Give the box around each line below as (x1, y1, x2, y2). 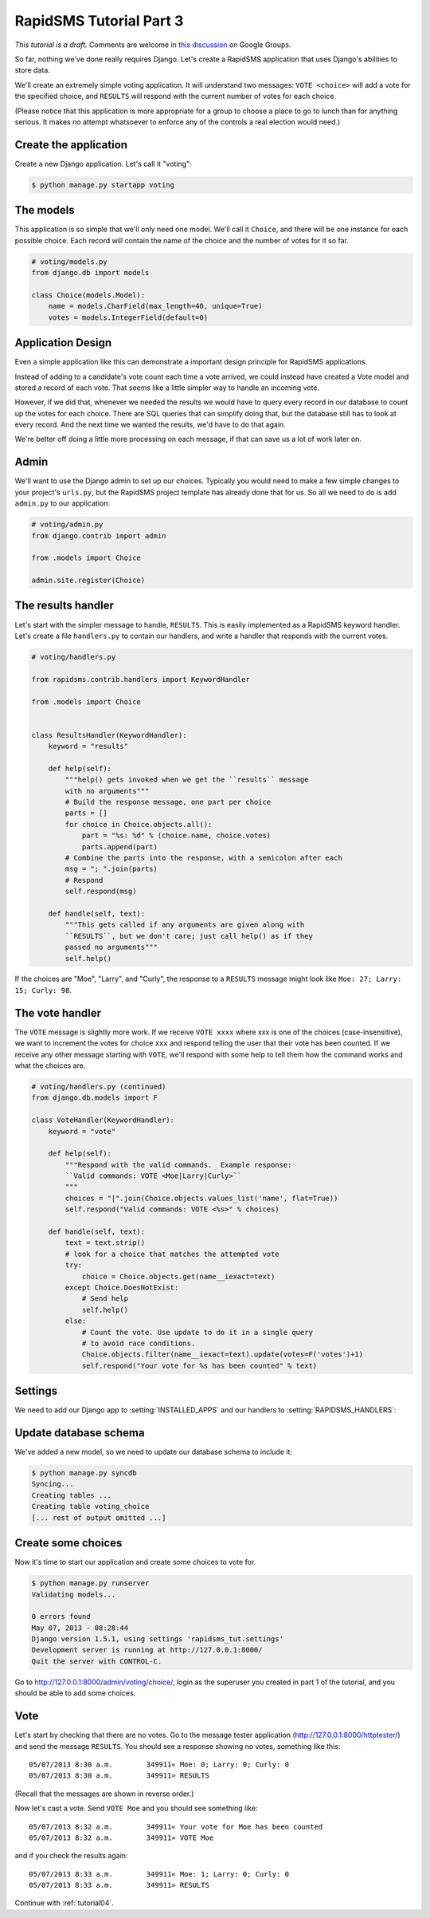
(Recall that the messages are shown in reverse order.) (14, 1789, 194, 1798)
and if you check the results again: (14, 1851, 128, 1861)
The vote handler (14, 1006, 101, 1020)
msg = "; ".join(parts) (64, 864, 158, 873)
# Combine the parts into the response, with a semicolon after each (64, 853, 342, 862)
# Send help (81, 1294, 129, 1303)
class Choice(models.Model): (31, 290, 146, 299)
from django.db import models (31, 268, 150, 278)
